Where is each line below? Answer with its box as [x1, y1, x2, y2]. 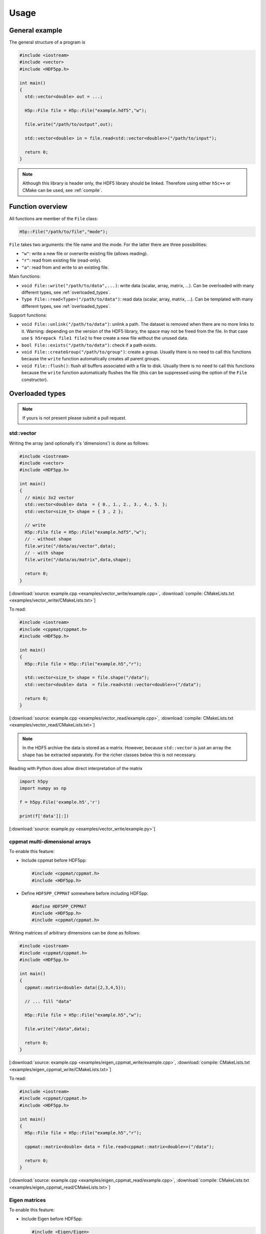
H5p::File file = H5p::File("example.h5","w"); [25, 1012, 142, 1018]
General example [9, 26, 63, 35]
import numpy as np [19, 785, 66, 791]
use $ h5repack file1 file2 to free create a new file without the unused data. [21, 335, 189, 341]
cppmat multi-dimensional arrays [9, 838, 91, 845]
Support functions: [9, 312, 47, 318]
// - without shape [25, 536, 72, 542]
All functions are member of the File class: [9, 215, 98, 222]
